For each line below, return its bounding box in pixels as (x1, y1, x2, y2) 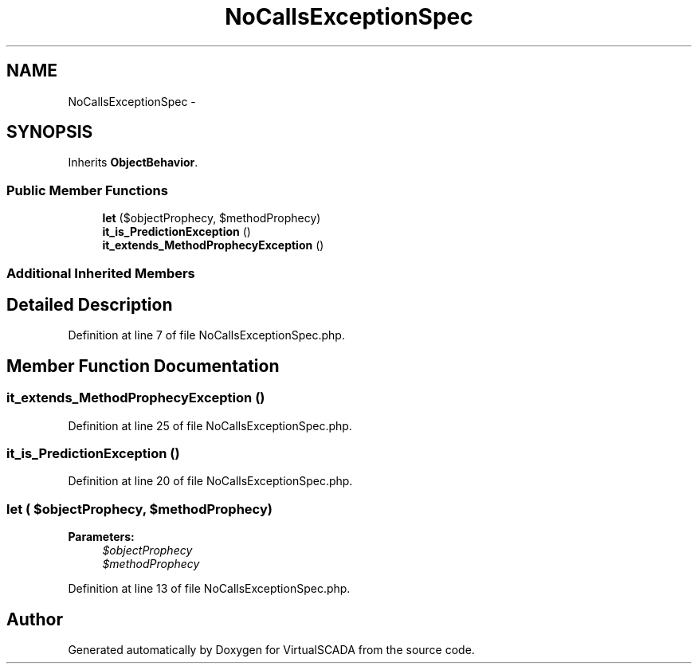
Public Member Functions (6, 182, 168, 198)
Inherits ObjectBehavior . (68, 155, 198, 170)
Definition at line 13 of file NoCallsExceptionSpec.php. (68, 582, 351, 596)
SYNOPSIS (6, 122, 93, 143)
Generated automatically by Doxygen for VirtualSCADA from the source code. (68, 642, 475, 656)
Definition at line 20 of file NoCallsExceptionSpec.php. (68, 474, 353, 488)
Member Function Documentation (6, 355, 280, 376)
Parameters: (68, 530, 135, 544)
